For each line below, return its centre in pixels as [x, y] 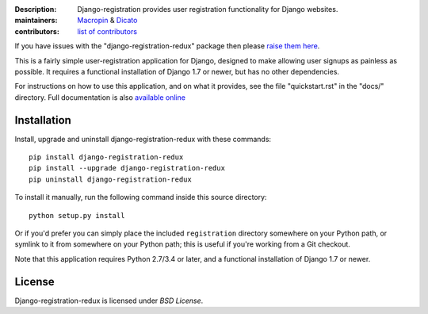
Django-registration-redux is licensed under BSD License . [109, 301]
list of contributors [107, 31]
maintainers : [36, 21]
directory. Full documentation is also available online [100, 97]
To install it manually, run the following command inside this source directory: [141, 197]
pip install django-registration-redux [106, 157]
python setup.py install [77, 215]
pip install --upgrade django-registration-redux [127, 168]
